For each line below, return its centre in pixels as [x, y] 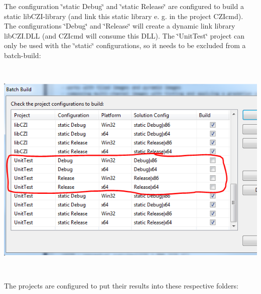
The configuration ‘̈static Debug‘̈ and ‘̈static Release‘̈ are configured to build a [124, 6]
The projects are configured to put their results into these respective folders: [121, 286]
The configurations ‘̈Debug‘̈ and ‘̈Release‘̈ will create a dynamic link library [120, 26]
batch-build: [23, 55]
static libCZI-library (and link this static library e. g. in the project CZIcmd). [124, 16]
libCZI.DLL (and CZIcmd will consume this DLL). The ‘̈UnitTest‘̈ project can [124, 35]
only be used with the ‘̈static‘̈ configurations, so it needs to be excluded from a [125, 45]
